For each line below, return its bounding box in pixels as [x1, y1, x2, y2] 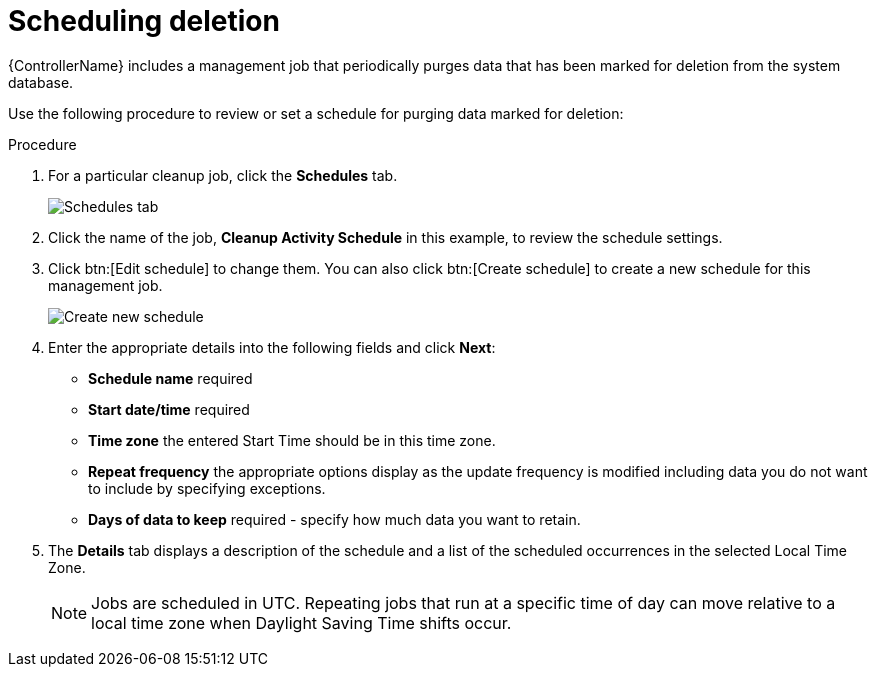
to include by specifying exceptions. [88, 479, 326, 497]
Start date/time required [88, 400, 250, 418]
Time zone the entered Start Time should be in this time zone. [88, 431, 496, 449]
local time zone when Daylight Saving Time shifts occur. [91, 612, 512, 633]
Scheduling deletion [8, 4, 280, 38]
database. [8, 73, 74, 91]
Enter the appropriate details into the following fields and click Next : [48, 338, 496, 356]
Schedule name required [88, 369, 253, 387]
